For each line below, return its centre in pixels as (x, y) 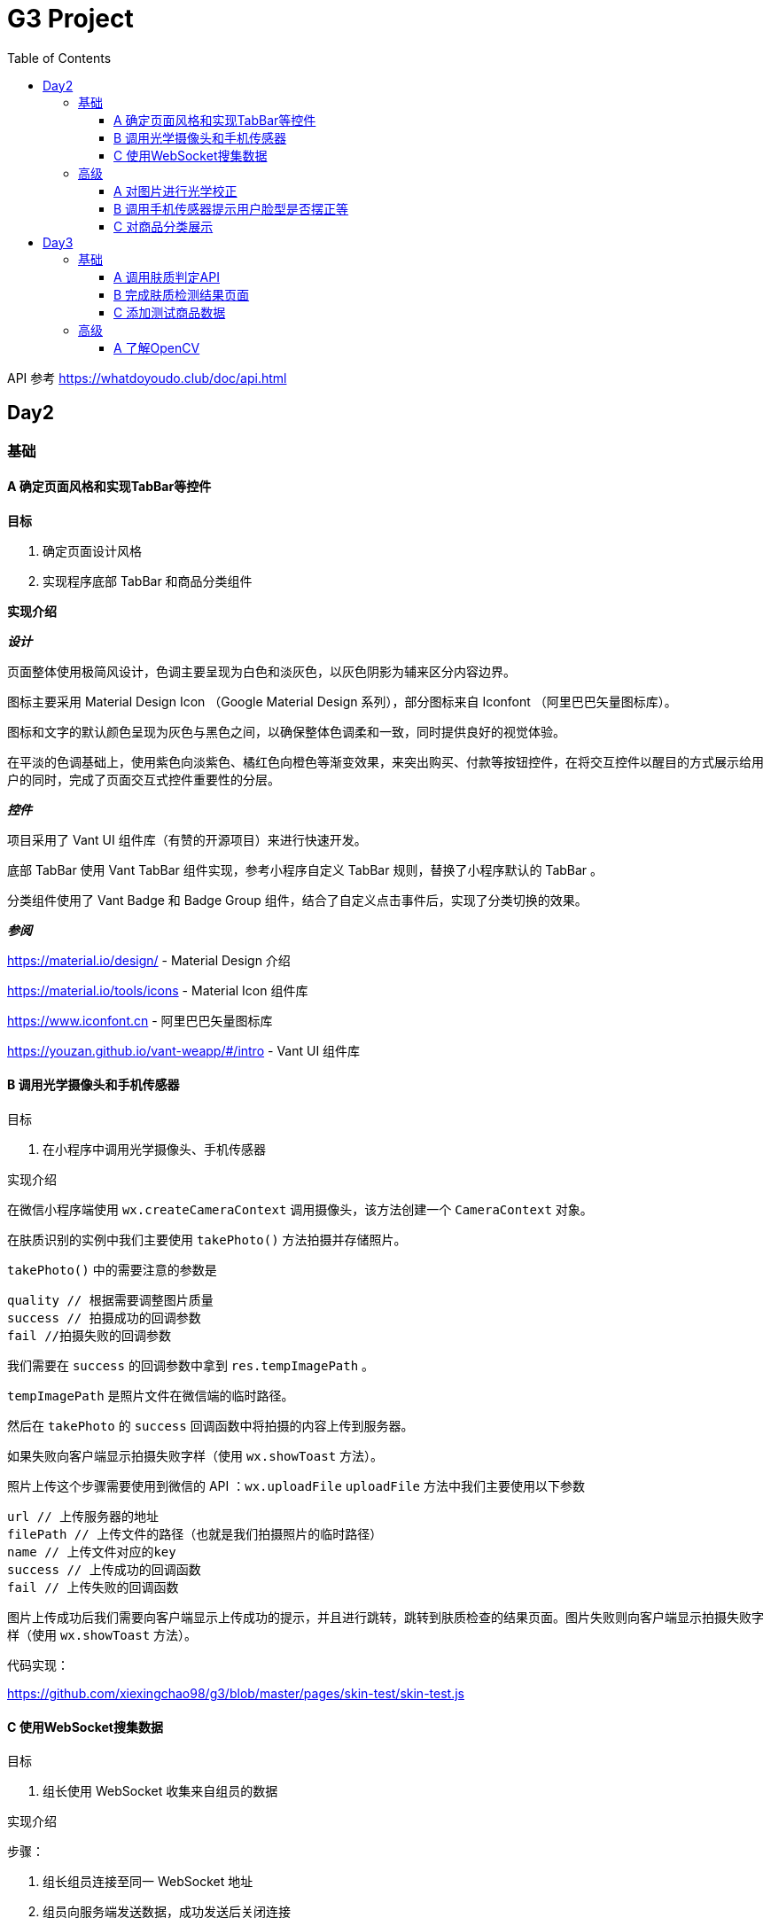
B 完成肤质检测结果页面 (182, 294)
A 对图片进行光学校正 (175, 191)
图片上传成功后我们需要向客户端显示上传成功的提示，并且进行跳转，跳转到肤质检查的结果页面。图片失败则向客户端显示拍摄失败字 (385, 1618)
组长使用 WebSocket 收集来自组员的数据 (160, 1791)
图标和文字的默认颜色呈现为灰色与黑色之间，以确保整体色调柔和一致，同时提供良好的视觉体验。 (286, 731)
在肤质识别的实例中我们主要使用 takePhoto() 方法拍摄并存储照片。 (207, 1240)
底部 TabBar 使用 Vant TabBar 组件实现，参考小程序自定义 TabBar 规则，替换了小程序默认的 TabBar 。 (305, 869)
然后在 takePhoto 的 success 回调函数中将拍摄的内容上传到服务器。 (210, 1426)
